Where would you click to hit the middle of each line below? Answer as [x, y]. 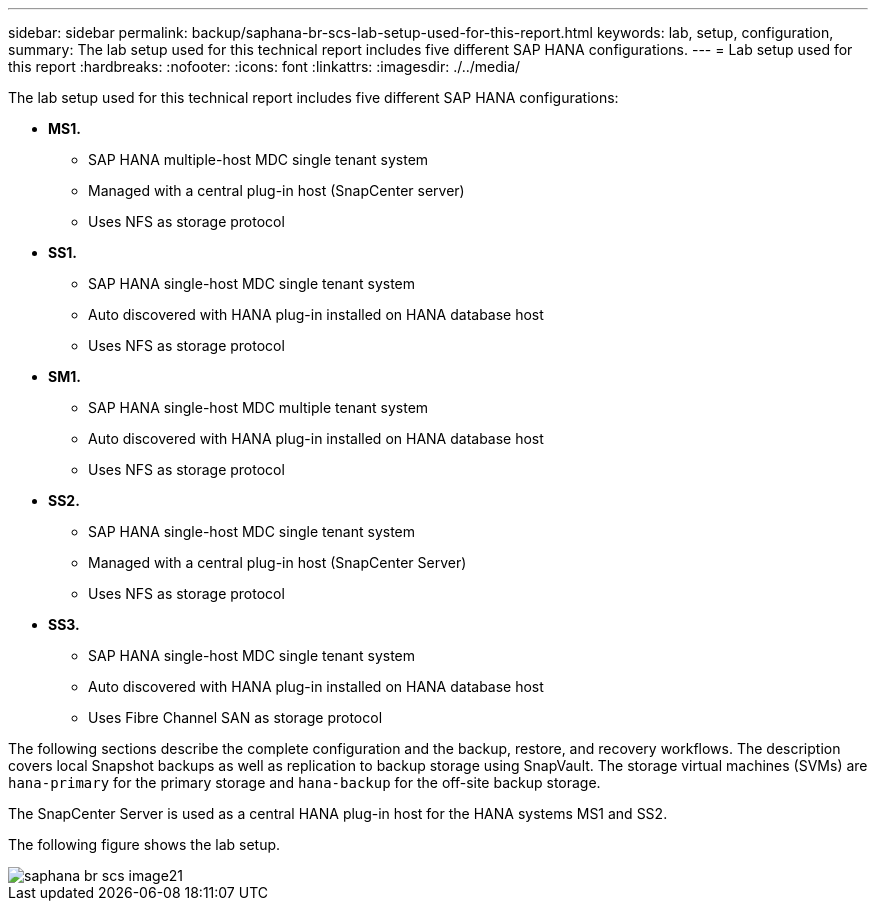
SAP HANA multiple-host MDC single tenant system [258, 159]
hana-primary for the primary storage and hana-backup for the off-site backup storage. [304, 782]
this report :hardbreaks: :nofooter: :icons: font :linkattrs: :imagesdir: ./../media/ [264, 66]
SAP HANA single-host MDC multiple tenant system [258, 407]
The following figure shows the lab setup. [144, 844]
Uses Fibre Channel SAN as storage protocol [235, 717]
